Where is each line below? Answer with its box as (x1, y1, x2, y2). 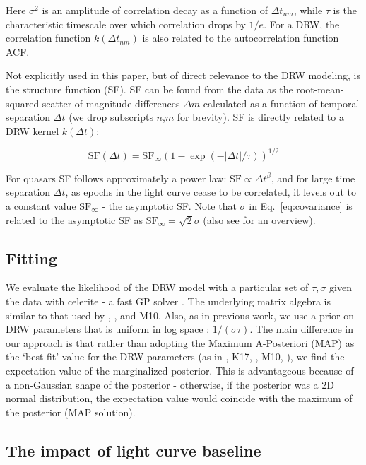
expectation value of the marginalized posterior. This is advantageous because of (6, 363, 354, 377)
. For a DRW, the (264, 16, 340, 31)
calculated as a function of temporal (203, 95, 360, 110)
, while (293, 3, 323, 17)
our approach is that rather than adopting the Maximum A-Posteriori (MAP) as (6, 335, 355, 350)
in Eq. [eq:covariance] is (249, 199, 353, 213)
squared (6, 95, 40, 110)
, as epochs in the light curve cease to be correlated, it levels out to (65, 184, 356, 199)
